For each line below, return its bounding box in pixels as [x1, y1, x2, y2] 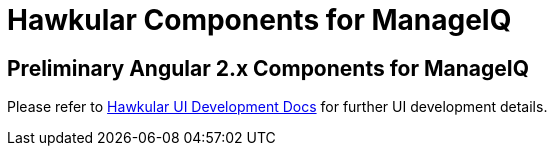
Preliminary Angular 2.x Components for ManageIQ [7, 55, 529, 81]
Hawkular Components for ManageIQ [7, 3, 512, 37]
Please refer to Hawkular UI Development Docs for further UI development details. [7, 98, 548, 116]
